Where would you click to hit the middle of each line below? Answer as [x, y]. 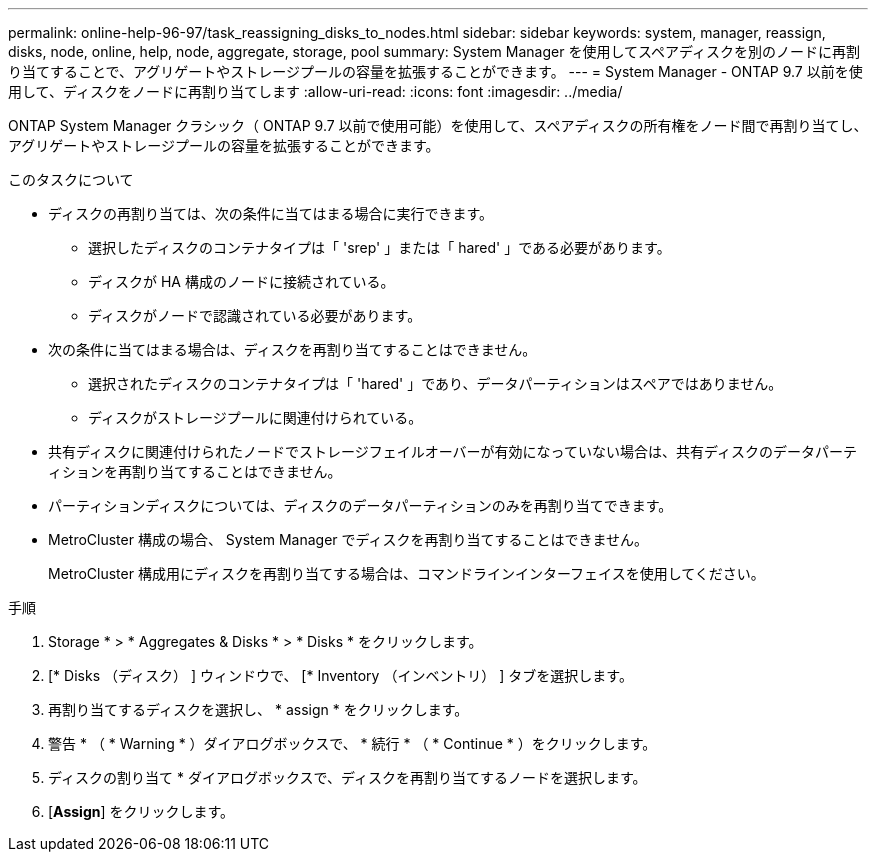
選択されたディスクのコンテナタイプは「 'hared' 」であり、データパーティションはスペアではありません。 [435, 383]
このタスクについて [71, 179]
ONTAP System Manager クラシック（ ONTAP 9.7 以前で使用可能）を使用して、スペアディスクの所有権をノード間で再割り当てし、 [438, 125]
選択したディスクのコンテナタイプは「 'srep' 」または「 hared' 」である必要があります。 [379, 247]
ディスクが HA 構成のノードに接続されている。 [241, 281]
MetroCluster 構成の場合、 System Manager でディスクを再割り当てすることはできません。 [348, 539]
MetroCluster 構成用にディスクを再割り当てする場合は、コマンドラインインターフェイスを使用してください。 [406, 573]
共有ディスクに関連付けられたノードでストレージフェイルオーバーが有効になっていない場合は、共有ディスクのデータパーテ [452, 451]
